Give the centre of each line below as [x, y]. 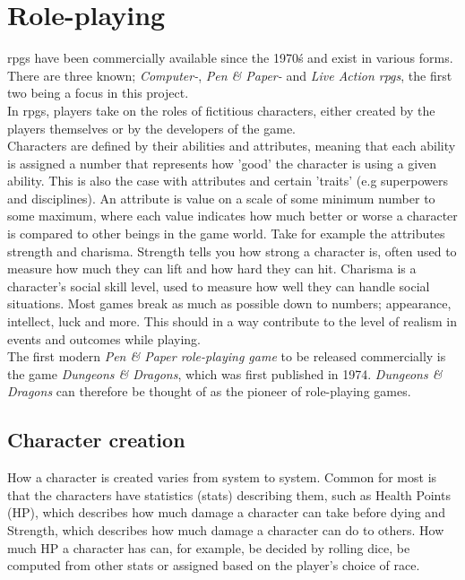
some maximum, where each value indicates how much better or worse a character [232, 216]
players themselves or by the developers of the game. [151, 128]
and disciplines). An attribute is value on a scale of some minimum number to [221, 198]
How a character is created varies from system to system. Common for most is [222, 477]
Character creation [96, 440]
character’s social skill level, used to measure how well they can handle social [219, 286]
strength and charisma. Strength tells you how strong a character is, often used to [232, 251]
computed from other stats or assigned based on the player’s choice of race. [214, 565]
